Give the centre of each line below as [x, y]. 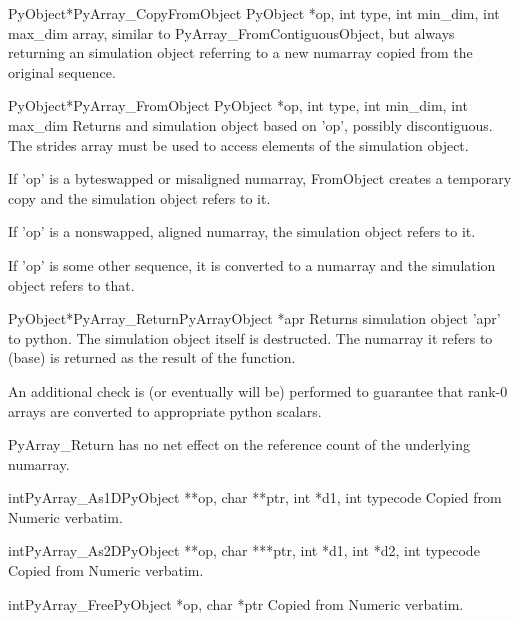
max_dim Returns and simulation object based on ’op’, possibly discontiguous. [250, 124]
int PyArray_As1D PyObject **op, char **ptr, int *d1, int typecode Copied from [255, 497]
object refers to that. [71, 284]
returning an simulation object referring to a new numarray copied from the [240, 52]
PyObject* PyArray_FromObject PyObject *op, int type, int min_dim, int [238, 105]
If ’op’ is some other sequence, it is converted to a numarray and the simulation [252, 264]
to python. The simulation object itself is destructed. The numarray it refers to [250, 337]
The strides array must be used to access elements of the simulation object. [238, 144]
